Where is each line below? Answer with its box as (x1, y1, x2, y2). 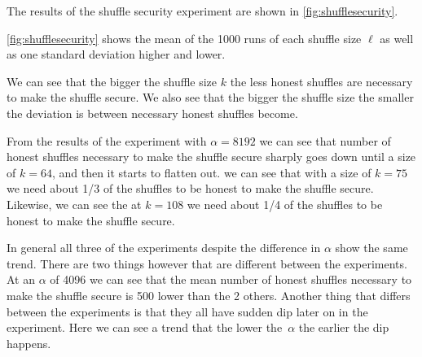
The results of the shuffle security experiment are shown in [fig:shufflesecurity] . (7, 2, 398, 19)
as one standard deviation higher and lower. (7, 46, 226, 63)
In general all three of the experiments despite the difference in (7, 239, 321, 256)
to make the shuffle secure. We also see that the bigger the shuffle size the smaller (7, 89, 414, 106)
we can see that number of (259, 132, 391, 149)
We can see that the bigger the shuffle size (7, 72, 218, 89)
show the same (335, 239, 408, 256)
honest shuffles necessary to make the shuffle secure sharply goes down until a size (7, 148, 416, 165)
